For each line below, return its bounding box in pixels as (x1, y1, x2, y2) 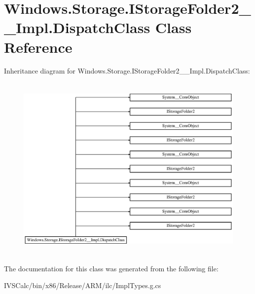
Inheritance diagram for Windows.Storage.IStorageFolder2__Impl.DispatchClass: (4, 65, 250, 75)
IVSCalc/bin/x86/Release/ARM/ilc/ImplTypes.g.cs (4, 280, 161, 290)
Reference (4, 37, 73, 57)
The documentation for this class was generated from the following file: (4, 263, 219, 274)
